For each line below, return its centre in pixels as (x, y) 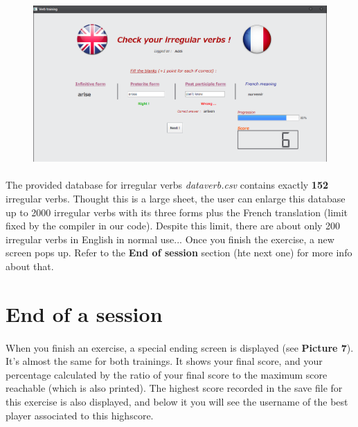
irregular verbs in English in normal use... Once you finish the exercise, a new (170, 239)
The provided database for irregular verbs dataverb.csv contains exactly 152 (167, 185)
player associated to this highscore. (80, 415)
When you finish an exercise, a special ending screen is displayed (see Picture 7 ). (180, 347)
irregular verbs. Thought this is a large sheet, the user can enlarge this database (176, 199)
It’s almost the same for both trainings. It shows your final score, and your (164, 361)
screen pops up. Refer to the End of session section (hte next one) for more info (179, 253)
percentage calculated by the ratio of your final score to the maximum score (167, 374)
